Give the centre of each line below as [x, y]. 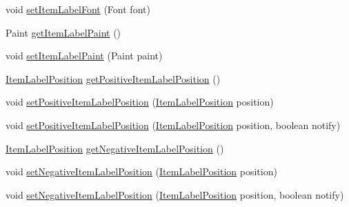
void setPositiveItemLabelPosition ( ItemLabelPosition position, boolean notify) [173, 125]
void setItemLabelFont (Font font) [78, 9]
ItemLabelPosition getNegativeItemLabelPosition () [115, 148]
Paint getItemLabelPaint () [63, 32]
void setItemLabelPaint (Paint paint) [84, 56]
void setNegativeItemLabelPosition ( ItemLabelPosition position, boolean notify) [175, 194]
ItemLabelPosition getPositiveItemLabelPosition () [113, 78]
